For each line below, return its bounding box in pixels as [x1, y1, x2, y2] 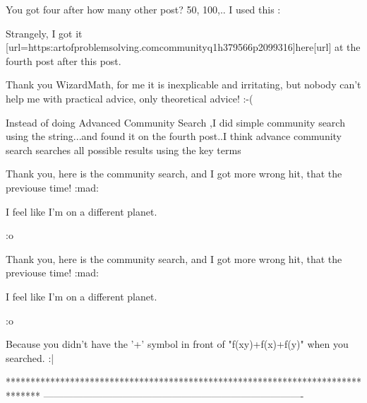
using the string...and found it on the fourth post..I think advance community [6, 129, 342, 144]
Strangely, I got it [6, 25, 83, 40]
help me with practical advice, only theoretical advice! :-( [6, 90, 253, 105]
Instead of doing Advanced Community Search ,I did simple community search [6, 115, 345, 129]
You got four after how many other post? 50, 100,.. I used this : [6, 2, 281, 16]
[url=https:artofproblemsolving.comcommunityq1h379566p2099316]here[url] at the [6, 40, 361, 54]
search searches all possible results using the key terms [6, 142, 241, 157]
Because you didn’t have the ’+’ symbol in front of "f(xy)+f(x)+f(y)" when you [6, 337, 349, 351]
